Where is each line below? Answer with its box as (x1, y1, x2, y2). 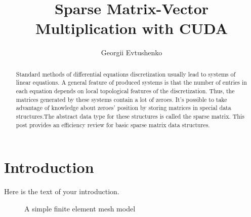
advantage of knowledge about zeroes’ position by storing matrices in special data (16, 103, 231, 112)
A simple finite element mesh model (24, 203, 136, 213)
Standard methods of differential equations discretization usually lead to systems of (16, 69, 236, 78)
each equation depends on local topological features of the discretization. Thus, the (16, 87, 235, 95)
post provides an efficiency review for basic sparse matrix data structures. (16, 120, 210, 129)
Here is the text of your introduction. (4, 186, 119, 197)
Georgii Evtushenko (101, 47, 162, 58)
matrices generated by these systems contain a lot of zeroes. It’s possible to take (16, 95, 227, 103)
